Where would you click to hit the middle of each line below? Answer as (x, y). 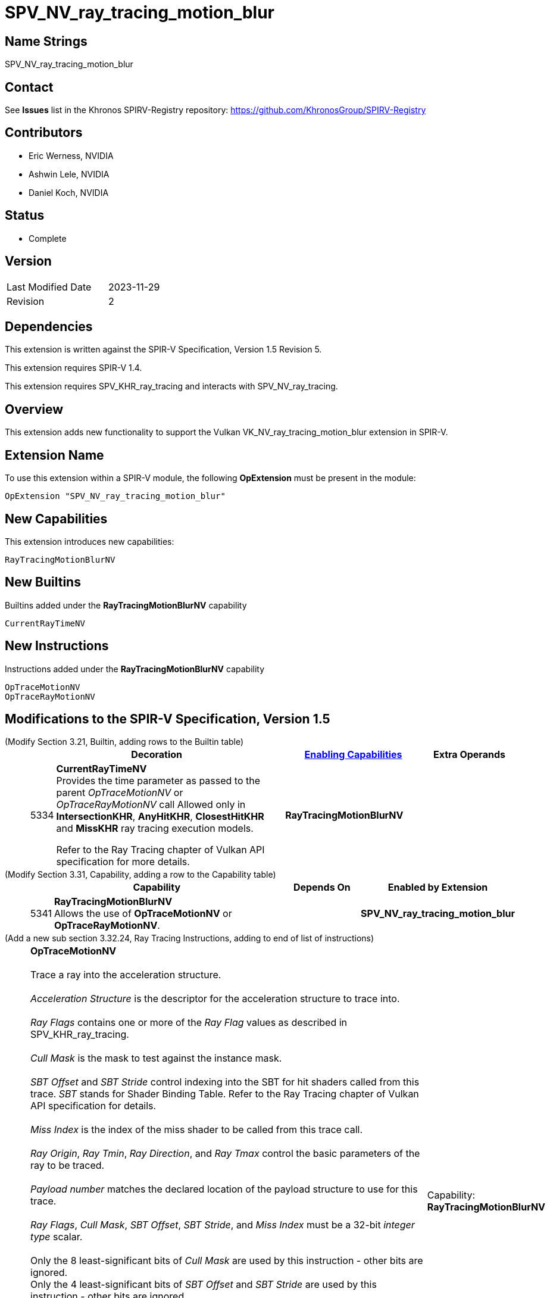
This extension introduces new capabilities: (90, 541)
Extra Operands (469, 755)
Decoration (157, 755)
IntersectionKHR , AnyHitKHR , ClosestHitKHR (160, 817)
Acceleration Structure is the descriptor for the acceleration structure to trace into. (215, 999)
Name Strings (46, 41)
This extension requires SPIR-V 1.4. (74, 368)
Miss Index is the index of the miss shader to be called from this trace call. (196, 1130)
